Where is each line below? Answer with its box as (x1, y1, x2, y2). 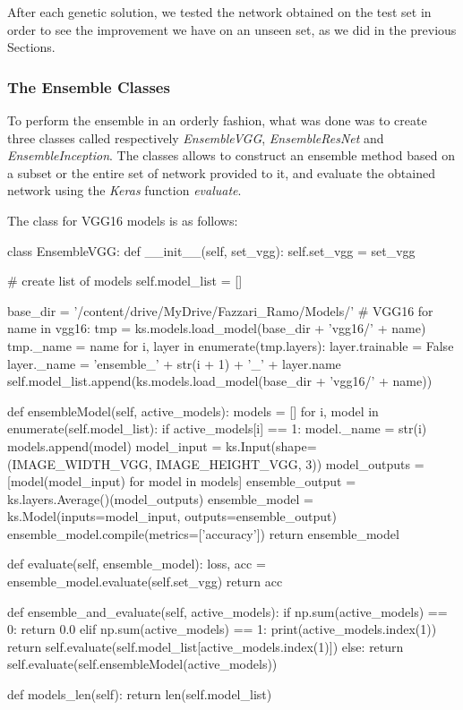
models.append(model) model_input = (7, 436, 222, 455)
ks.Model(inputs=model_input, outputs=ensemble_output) (7, 507, 337, 526)
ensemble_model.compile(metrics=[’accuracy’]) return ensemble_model (7, 524, 399, 543)
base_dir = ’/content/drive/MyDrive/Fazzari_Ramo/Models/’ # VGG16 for (7, 301, 433, 320)
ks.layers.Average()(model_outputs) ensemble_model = (7, 489, 313, 508)
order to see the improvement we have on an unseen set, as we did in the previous (7, 20, 457, 38)
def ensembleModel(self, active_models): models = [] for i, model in (7, 401, 379, 420)
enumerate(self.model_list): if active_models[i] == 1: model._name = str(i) (7, 419, 427, 438)
